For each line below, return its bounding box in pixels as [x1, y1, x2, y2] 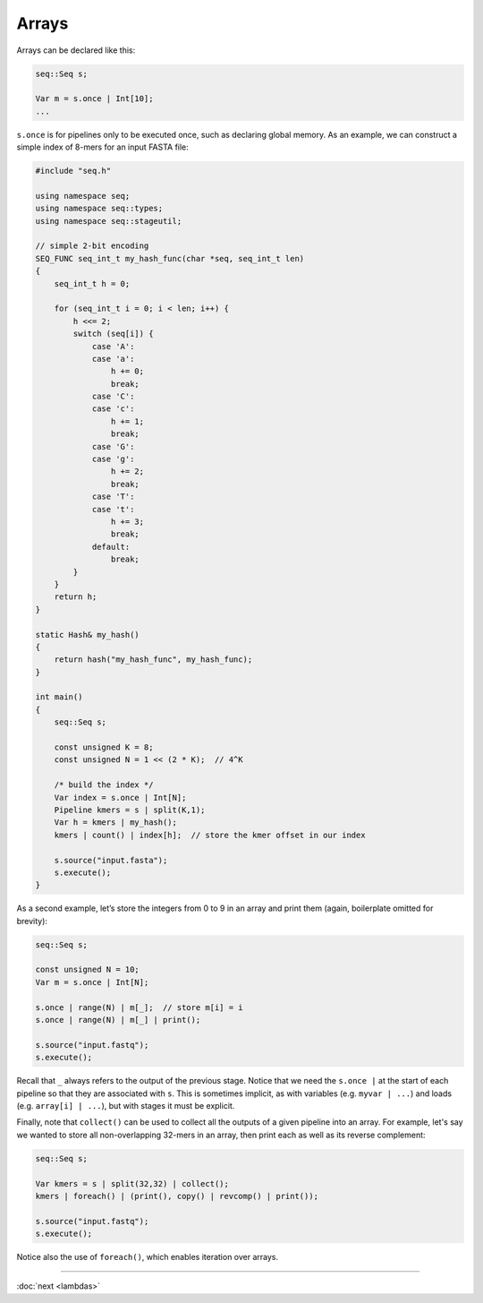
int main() [35, 692, 83, 702]
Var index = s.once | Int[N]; [54, 793, 187, 802]
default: [91, 542, 131, 552]
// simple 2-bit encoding [35, 241, 149, 251]
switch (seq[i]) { [72, 329, 154, 339]
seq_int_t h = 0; [54, 279, 131, 288]
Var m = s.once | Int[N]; [35, 977, 149, 987]
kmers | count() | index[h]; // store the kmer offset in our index [54, 829, 366, 840]
